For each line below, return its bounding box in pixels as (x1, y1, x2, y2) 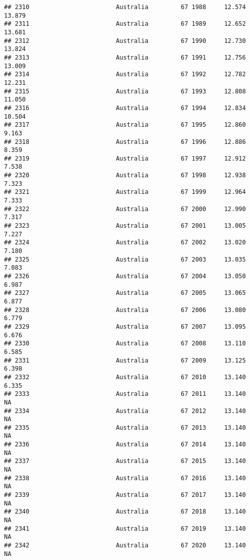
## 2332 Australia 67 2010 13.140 (4, 373, 246, 381)
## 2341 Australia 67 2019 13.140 (4, 525, 246, 532)
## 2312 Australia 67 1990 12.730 (4, 37, 246, 44)
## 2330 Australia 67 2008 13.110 (4, 340, 246, 347)
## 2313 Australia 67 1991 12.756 (4, 54, 246, 61)
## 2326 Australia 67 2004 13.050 (4, 273, 246, 280)
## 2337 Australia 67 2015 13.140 (4, 457, 246, 465)
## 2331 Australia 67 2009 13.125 (4, 357, 246, 364)
